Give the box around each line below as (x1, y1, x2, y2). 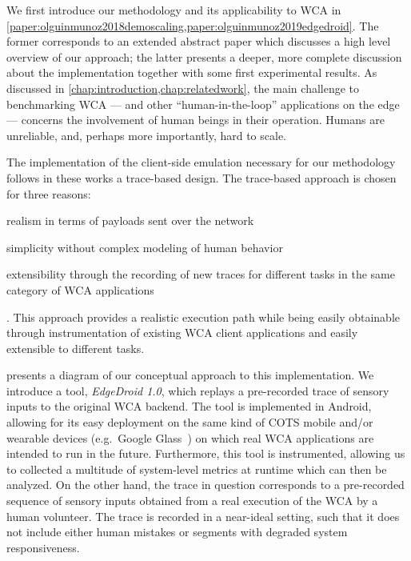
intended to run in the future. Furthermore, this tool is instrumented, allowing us (6, 445, 405, 462)
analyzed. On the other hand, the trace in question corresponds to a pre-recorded (6, 476, 405, 493)
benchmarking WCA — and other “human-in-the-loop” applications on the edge (6, 95, 400, 112)
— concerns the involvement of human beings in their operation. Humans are (6, 111, 385, 128)
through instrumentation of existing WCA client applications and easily (6, 324, 358, 341)
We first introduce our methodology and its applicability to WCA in (6, 2, 341, 18)
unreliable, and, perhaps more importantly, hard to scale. (6, 126, 287, 143)
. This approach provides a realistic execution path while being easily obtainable (6, 308, 400, 325)
